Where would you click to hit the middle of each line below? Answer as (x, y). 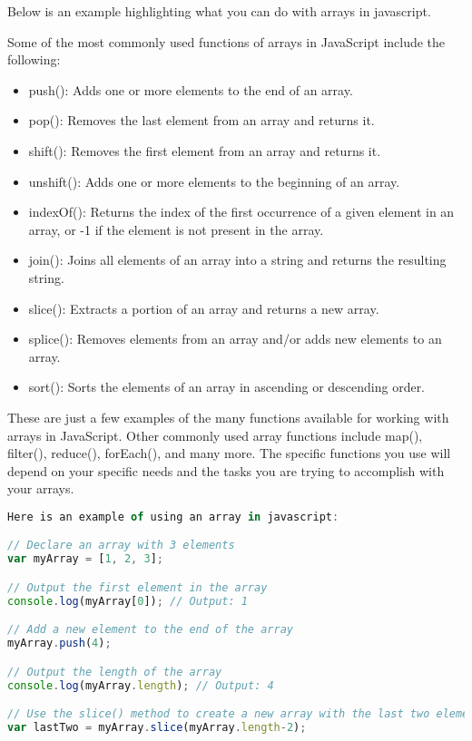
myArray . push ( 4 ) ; (59, 643)
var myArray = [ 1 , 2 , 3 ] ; (85, 559)
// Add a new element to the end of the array (150, 630)
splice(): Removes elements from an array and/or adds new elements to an (235, 339)
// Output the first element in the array (138, 587)
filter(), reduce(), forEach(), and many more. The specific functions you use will (229, 453)
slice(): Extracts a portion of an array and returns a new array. (204, 308)
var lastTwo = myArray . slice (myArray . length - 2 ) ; (157, 727)
